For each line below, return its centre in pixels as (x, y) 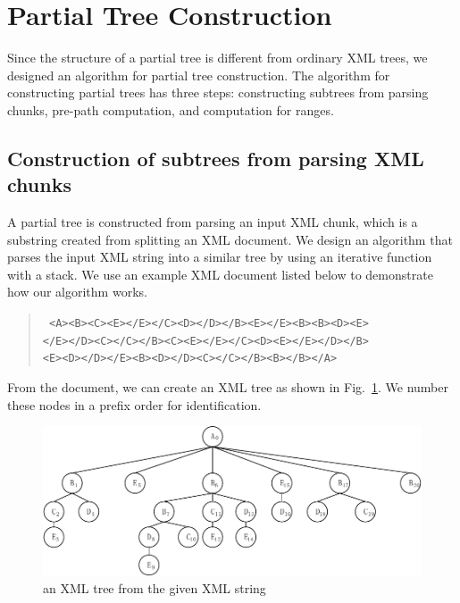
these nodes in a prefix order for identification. (134, 404)
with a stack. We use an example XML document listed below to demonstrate (220, 274)
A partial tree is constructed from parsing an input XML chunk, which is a (213, 222)
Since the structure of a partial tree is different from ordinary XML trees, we (217, 58)
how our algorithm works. (77, 292)
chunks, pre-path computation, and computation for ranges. (171, 109)
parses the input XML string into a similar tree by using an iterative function (220, 257)
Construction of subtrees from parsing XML (216, 158)
